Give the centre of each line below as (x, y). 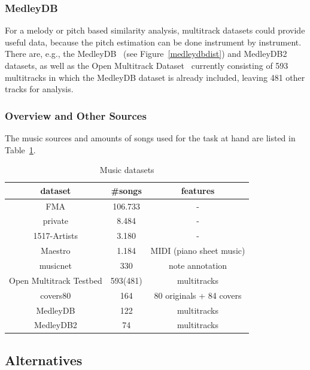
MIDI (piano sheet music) (198, 251)
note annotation (198, 265)
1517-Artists (56, 236)
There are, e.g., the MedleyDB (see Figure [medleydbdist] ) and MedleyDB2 (146, 54)
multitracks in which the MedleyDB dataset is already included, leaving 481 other (155, 77)
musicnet (55, 265)
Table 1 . (20, 149)
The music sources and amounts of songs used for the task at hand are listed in (150, 138)
